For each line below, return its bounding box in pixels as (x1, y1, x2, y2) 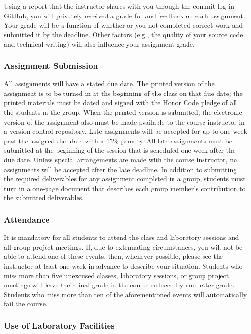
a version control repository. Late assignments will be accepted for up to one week (4, 126, 248, 136)
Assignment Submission (4, 59, 98, 71)
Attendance (4, 213, 50, 225)
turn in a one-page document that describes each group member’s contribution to (4, 183, 246, 193)
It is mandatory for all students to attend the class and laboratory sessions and (4, 232, 239, 242)
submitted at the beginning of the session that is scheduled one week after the (4, 145, 236, 155)
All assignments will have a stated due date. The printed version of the (4, 79, 215, 89)
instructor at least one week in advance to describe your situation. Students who (4, 260, 243, 270)
